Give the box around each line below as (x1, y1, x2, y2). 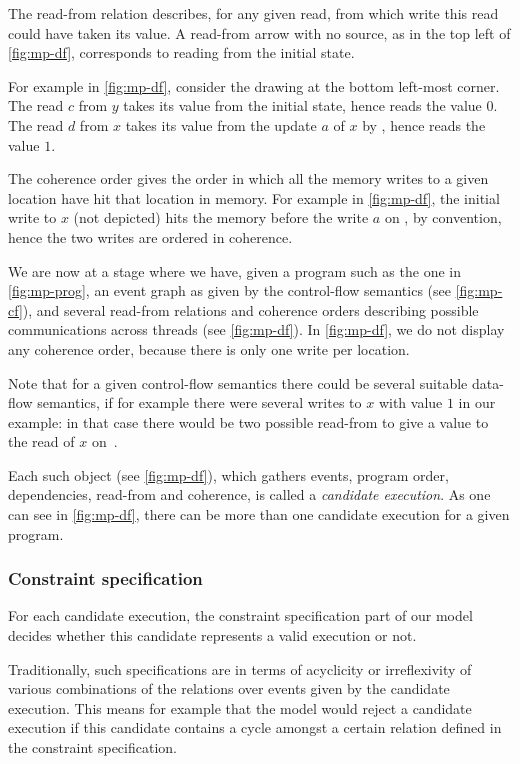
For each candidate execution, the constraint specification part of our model (8, 605, 473, 626)
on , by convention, (384, 207, 502, 228)
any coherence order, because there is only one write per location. (8, 338, 410, 359)
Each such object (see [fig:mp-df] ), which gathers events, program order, (8, 464, 449, 485)
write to (8, 207, 57, 228)
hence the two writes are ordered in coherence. (8, 226, 293, 247)
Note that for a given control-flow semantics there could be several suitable (8, 372, 468, 393)
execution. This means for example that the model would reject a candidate (8, 697, 472, 718)
